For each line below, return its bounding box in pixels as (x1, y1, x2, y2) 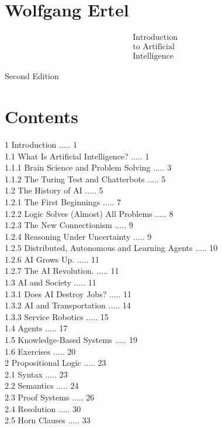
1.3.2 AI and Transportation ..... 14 (5, 299, 131, 311)
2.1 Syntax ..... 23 (5, 368, 68, 380)
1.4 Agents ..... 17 (5, 322, 68, 334)
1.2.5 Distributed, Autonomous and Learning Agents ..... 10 (5, 242, 218, 254)
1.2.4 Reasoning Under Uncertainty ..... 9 (5, 230, 152, 242)
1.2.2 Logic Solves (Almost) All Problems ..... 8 (5, 207, 174, 219)
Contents (5, 104, 78, 128)
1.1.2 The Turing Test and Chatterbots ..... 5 (5, 172, 166, 185)
